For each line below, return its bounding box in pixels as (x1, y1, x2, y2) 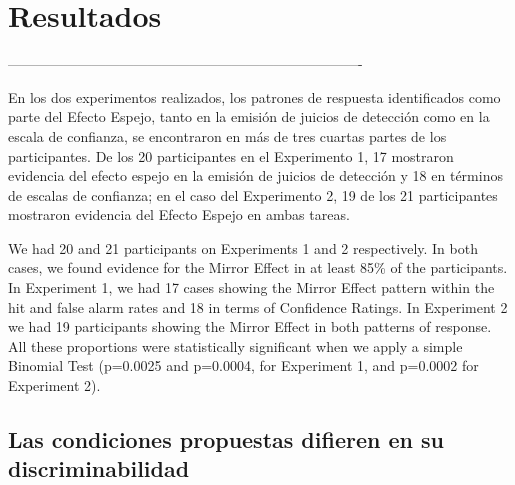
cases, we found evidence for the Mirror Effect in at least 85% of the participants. (8, 257, 508, 278)
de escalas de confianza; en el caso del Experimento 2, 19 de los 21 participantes (8, 184, 498, 205)
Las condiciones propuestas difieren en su (8, 424, 444, 455)
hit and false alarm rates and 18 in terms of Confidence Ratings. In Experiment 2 (8, 296, 508, 317)
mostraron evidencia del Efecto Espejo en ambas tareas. (8, 204, 350, 225)
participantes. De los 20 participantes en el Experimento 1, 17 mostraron (8, 145, 454, 166)
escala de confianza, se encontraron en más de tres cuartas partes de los (8, 125, 447, 146)
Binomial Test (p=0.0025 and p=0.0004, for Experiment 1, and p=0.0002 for (8, 355, 479, 376)
